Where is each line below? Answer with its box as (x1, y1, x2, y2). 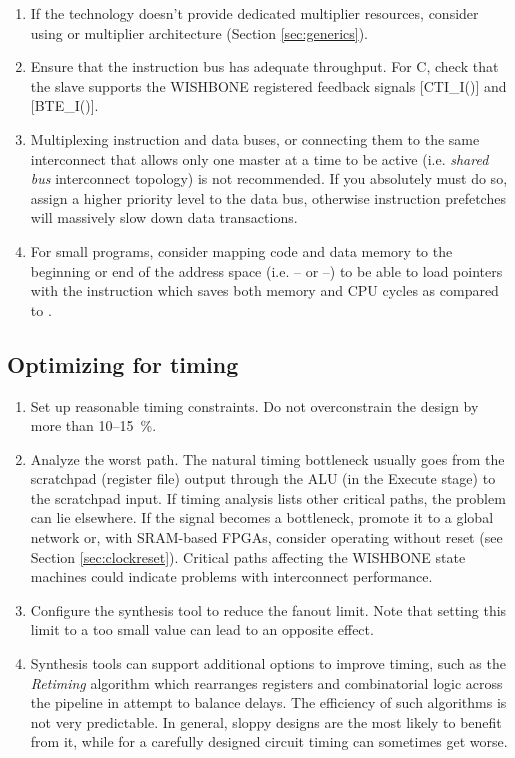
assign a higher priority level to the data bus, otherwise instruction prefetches (30, 187, 506, 208)
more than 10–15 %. (30, 415, 157, 436)
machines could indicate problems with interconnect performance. (30, 566, 433, 587)
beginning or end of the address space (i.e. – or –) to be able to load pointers (30, 260, 503, 281)
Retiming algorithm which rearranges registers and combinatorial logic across (30, 672, 503, 693)
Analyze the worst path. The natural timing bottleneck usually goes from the (30, 448, 505, 469)
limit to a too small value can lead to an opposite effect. (30, 619, 374, 640)
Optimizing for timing (7, 348, 239, 379)
